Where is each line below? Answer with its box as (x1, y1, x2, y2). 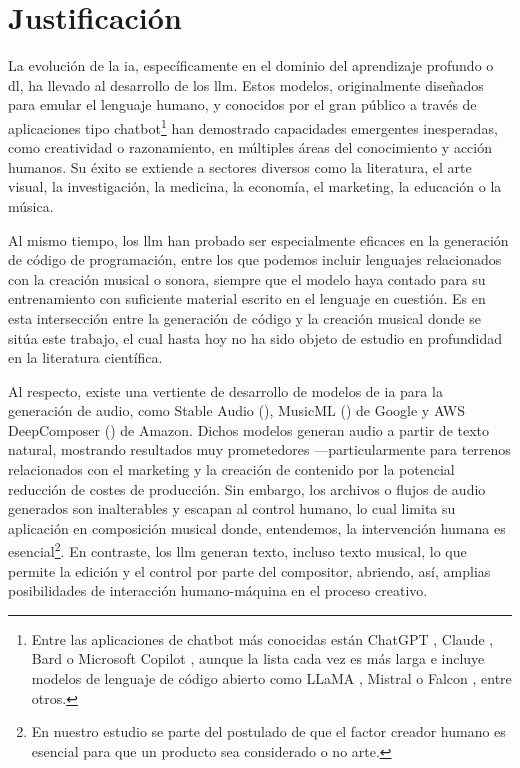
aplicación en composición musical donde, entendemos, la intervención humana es (8, 517, 506, 538)
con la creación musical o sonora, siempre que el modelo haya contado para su (8, 268, 486, 289)
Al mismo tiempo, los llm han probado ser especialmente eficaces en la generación (8, 229, 509, 250)
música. (8, 195, 54, 216)
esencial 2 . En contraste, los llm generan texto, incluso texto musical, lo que (8, 538, 467, 562)
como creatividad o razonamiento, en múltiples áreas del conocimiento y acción (8, 137, 493, 158)
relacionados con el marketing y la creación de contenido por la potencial (8, 459, 455, 480)
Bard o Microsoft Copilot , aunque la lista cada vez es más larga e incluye (31, 648, 485, 669)
